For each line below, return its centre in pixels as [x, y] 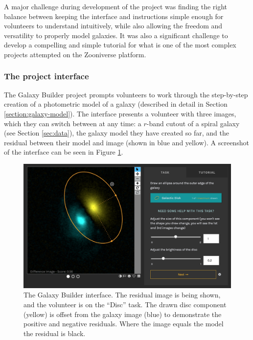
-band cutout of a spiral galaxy [193, 123]
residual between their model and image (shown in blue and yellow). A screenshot [126, 142]
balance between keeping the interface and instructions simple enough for [114, 16]
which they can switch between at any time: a [73, 123]
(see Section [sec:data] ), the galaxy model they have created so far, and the [116, 133]
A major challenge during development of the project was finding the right [116, 6]
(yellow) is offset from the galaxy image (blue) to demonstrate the [123, 314]
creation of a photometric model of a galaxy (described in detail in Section [116, 104]
